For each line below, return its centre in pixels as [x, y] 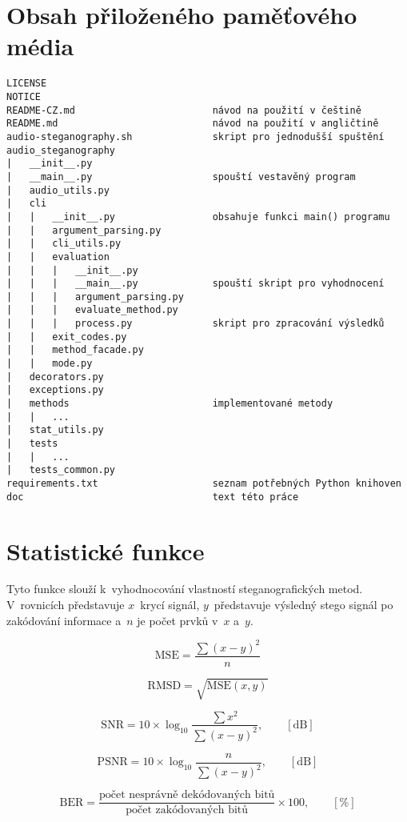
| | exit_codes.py [67, 337]
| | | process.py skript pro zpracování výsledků [196, 324]
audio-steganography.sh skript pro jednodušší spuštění [196, 136]
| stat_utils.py [55, 430]
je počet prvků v [178, 620]
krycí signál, [170, 605]
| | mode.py [50, 364]
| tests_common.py [61, 470]
